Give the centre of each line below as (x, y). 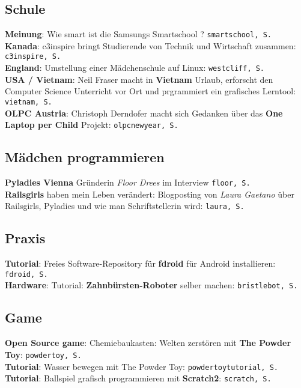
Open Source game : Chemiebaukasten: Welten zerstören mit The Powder (148, 343)
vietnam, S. (29, 102)
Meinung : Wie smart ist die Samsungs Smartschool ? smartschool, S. (138, 34)
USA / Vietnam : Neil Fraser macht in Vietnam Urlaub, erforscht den (139, 79)
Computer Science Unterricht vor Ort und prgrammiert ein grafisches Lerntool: (150, 91)
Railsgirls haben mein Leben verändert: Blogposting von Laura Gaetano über (150, 194)
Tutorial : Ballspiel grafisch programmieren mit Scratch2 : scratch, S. (138, 378)
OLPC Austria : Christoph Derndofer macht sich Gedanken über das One (144, 113)
